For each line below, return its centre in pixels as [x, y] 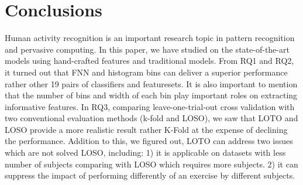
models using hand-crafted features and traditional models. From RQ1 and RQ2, [149, 61]
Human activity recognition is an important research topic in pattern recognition [150, 38]
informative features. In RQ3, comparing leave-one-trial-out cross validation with [150, 106]
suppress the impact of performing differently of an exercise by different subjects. [150, 175]
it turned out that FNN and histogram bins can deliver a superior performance [146, 72]
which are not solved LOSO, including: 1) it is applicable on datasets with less [145, 153]
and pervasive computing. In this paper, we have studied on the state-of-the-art [147, 49]
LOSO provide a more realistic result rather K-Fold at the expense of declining [146, 129]
